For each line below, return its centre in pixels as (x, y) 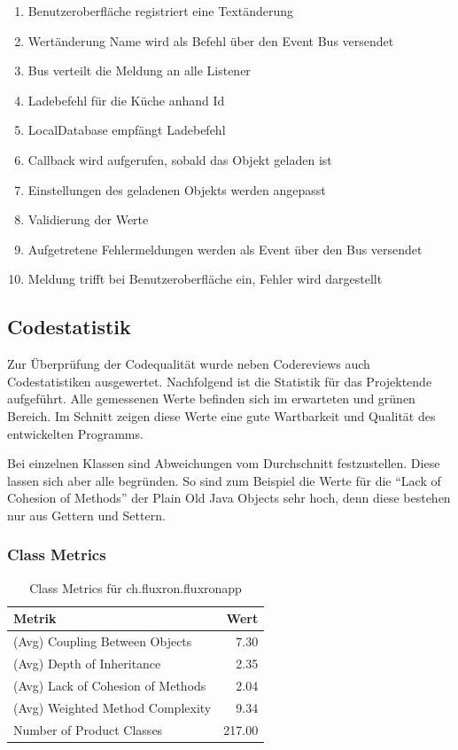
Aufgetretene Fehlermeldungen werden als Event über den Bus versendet (225, 249)
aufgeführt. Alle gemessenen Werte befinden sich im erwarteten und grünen (211, 398)
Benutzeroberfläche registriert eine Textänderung (160, 11)
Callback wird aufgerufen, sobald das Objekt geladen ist (180, 159)
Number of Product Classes (88, 729)
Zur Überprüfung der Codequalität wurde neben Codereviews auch (189, 364)
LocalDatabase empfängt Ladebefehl (127, 130)
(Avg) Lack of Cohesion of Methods (110, 685)
